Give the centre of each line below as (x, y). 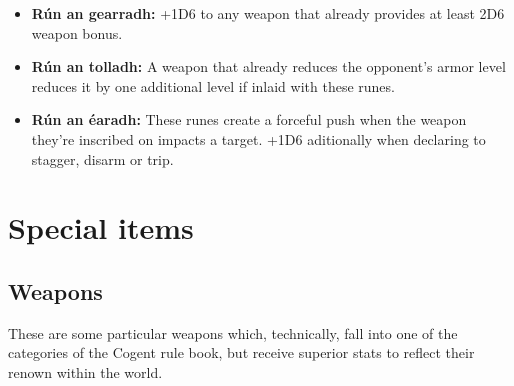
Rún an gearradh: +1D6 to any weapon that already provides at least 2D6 (268, 13)
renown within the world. (85, 371)
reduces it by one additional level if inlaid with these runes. (213, 85)
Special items (101, 227)
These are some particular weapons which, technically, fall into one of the (233, 332)
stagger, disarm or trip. (102, 158)
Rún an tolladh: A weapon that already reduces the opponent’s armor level (268, 66)
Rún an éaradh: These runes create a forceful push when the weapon (249, 119)
